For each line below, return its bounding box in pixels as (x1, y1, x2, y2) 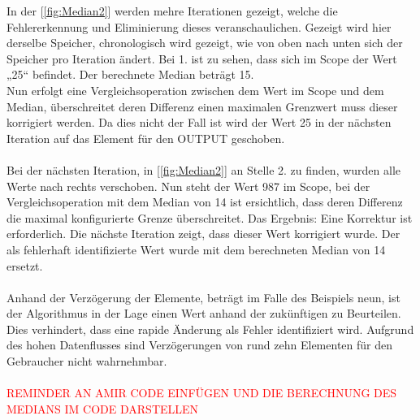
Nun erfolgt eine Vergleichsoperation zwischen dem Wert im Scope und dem (6, 81, 384, 98)
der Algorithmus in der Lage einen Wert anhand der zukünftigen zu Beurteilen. (6, 305, 401, 322)
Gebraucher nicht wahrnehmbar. (6, 353, 167, 370)
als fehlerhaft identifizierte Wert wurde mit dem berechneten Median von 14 (6, 240, 386, 258)
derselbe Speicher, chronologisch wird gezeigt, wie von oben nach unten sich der (6, 34, 403, 51)
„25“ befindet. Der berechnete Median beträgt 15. (6, 66, 254, 83)
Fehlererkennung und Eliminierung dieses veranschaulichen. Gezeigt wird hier (6, 18, 392, 35)
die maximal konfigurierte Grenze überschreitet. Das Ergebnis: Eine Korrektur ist (6, 209, 413, 226)
